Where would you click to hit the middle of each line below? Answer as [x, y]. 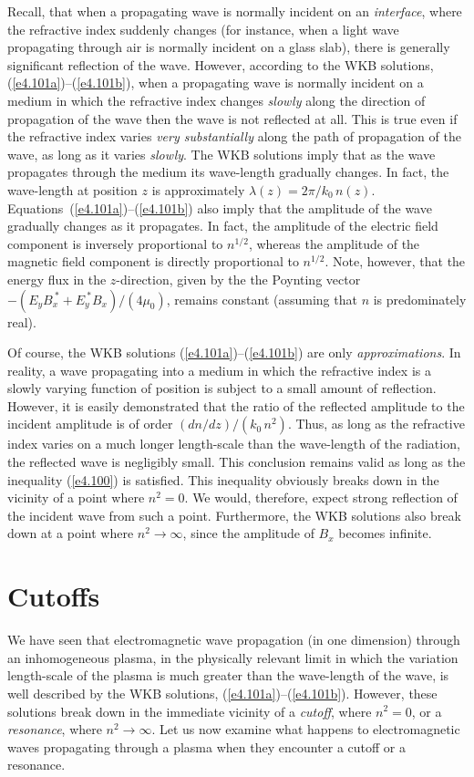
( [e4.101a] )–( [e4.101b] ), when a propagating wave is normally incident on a [216, 83]
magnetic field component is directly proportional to [153, 261]
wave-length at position [72, 189]
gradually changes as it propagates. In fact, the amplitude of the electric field [223, 226]
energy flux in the [57, 279]
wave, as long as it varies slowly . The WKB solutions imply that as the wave [222, 154]
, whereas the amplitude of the [334, 243]
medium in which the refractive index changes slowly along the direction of [216, 100]
